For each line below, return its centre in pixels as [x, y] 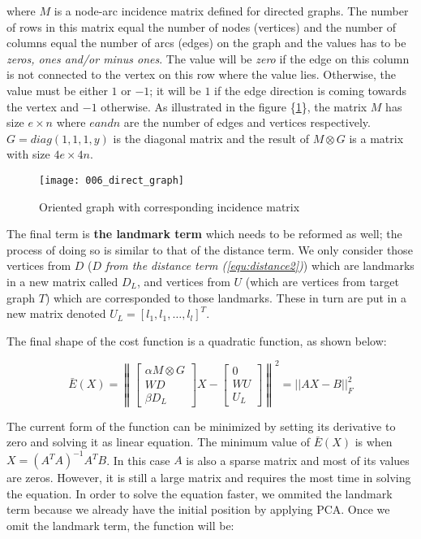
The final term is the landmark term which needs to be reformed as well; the [204, 234]
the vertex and [43, 106]
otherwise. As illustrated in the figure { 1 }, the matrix [234, 106]
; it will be [175, 90]
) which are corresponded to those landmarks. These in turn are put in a [226, 297]
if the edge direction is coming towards [311, 90]
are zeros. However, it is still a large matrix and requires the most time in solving [209, 478]
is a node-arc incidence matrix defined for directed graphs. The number [231, 11]
